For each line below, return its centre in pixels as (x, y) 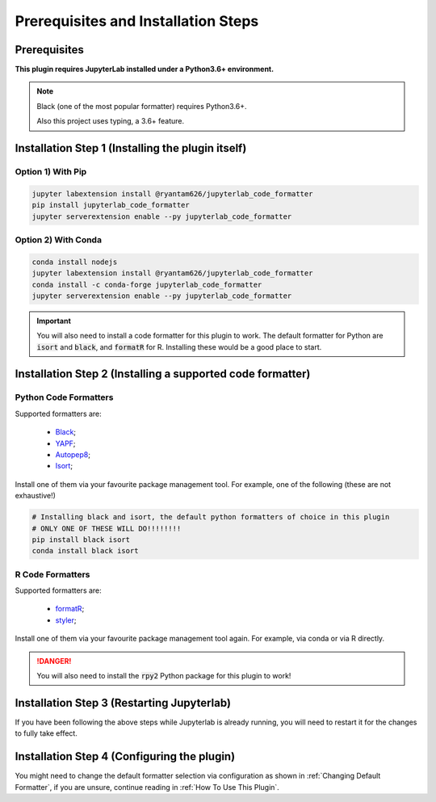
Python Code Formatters (64, 397)
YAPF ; (65, 443)
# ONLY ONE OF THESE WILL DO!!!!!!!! (107, 528)
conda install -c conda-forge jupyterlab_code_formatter (147, 284)
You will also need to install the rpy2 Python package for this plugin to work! (164, 676)
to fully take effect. (46, 733)
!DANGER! (54, 661)
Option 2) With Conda (59, 240)
